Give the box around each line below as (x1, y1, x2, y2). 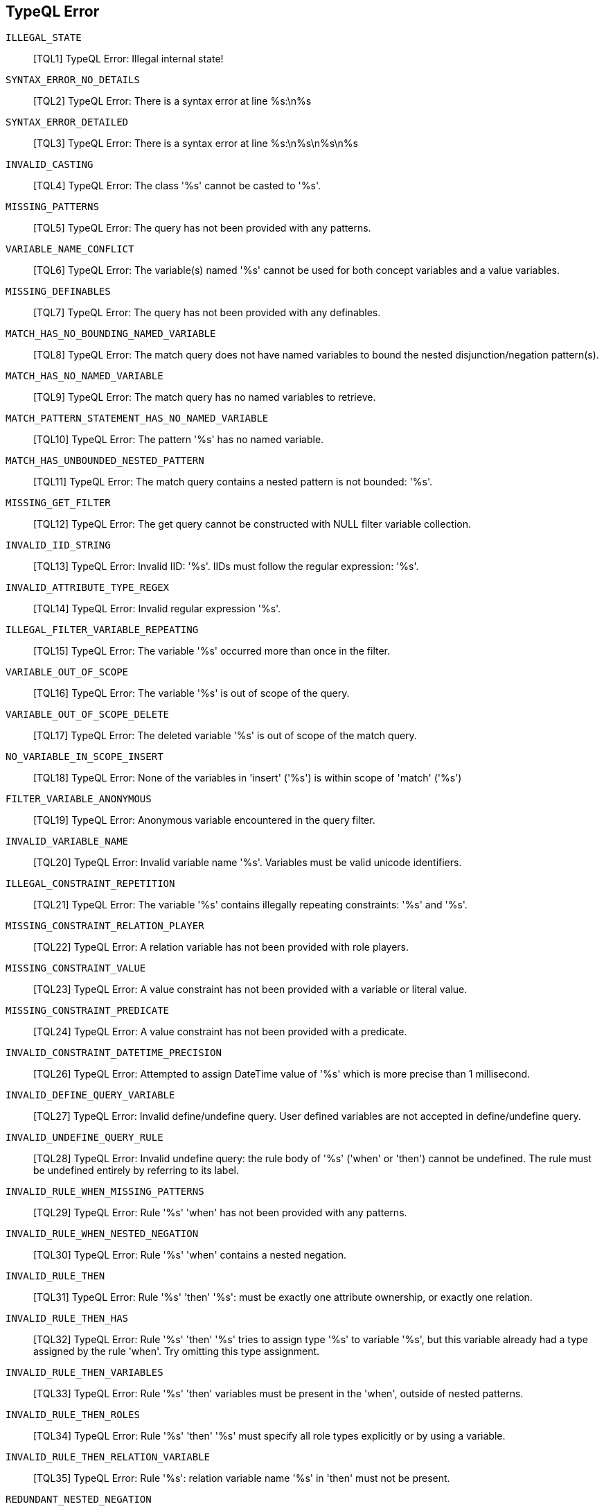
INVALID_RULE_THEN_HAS (6, 1313, 129, 1324)
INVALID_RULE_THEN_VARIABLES (6, 1367, 163, 1379)
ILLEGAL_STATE (6, 32, 82, 44)
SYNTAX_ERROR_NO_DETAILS (6, 74, 140, 86)
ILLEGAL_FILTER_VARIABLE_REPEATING (6, 624, 199, 636)
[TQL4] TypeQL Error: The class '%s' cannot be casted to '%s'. (33, 180, 321, 192)
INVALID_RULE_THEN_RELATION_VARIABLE (6, 1451, 211, 1463)
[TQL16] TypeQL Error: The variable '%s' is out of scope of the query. (33, 687, 350, 700)
